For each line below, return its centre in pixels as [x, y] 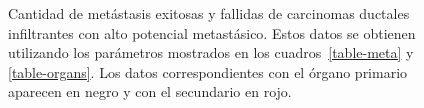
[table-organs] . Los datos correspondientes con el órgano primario [208, 71]
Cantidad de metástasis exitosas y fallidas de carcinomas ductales [209, 13]
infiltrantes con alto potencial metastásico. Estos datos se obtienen [212, 32]
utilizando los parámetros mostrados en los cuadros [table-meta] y [211, 52]
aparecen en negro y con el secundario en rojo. [150, 91]
